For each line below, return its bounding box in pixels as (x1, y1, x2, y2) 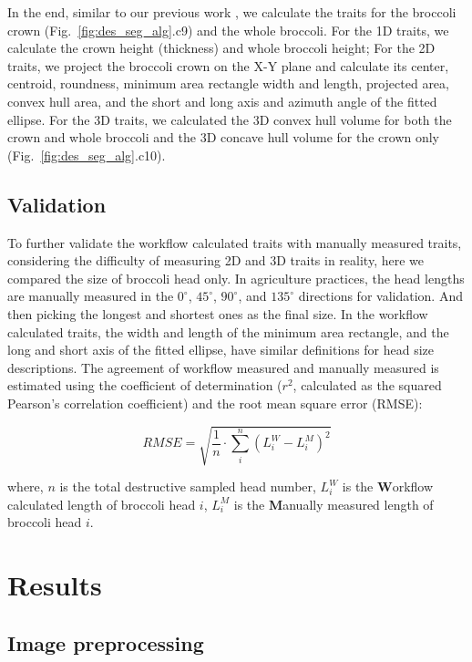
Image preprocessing (7, 628, 204, 657)
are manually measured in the (7, 286, 174, 305)
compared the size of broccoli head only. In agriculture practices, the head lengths (7, 268, 465, 287)
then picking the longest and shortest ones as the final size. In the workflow (7, 304, 428, 323)
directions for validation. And (298, 286, 463, 305)
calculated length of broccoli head (7, 494, 196, 513)
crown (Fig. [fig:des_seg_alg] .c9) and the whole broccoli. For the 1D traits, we (7, 20, 449, 39)
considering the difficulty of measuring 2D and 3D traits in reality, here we (7, 251, 424, 270)
